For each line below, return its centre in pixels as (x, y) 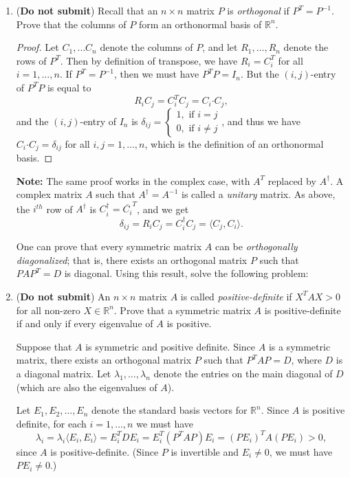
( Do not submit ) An (63, 296)
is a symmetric (299, 346)
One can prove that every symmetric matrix (109, 246)
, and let (220, 47)
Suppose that (44, 346)
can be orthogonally (256, 246)
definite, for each (51, 423)
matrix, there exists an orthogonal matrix (104, 360)
